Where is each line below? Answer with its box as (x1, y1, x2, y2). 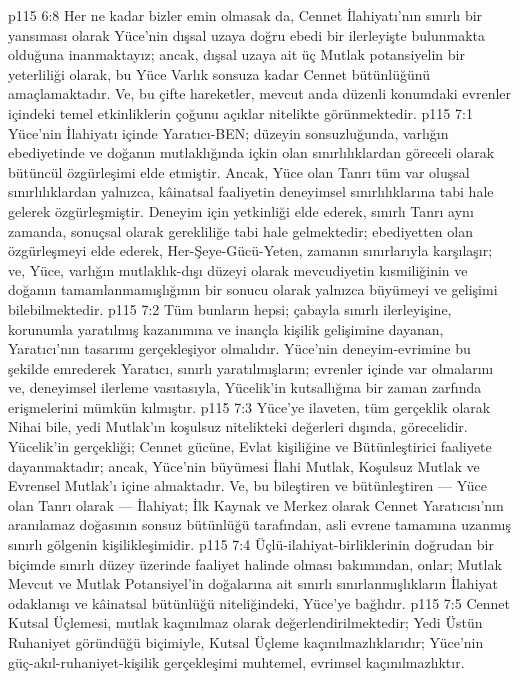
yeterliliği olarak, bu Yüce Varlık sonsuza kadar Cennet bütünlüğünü (8, 63, 430, 84)
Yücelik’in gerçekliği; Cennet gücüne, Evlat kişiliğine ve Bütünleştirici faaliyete (8, 436, 492, 457)
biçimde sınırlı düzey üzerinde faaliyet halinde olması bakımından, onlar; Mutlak (8, 553, 502, 574)
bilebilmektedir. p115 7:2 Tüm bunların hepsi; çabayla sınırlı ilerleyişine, (8, 298, 452, 319)
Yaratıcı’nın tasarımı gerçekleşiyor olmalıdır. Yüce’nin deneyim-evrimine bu (8, 338, 471, 359)
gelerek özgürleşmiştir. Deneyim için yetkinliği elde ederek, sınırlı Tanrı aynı (8, 200, 474, 221)
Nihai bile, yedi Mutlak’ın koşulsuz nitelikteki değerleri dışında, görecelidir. (8, 416, 468, 437)
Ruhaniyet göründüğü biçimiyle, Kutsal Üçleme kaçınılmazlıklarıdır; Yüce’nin (8, 632, 484, 652)
